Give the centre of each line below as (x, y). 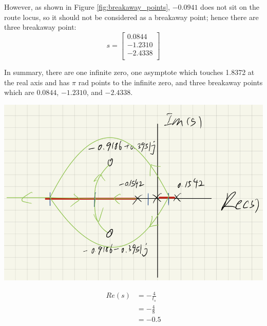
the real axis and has (37, 82)
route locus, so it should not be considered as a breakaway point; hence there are (131, 17)
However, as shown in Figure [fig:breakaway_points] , (87, 7)
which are (19, 92)
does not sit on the (230, 7)
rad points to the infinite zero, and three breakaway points (170, 82)
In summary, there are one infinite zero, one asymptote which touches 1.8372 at (129, 72)
